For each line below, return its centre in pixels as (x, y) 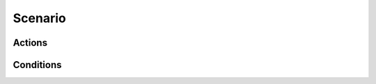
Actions (30, 43)
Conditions (37, 65)
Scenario (39, 18)
